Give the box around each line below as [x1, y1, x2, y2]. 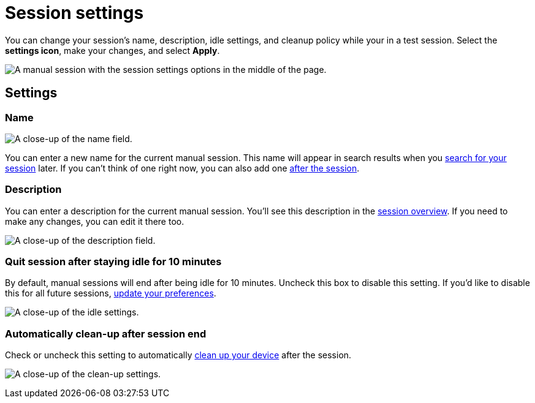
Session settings [5, 2, 144, 23]
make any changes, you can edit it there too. [5, 216, 184, 227]
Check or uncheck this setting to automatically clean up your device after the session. [5, 350, 352, 361]
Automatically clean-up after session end [5, 327, 207, 340]
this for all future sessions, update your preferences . [5, 288, 216, 299]
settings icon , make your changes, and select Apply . [5, 45, 220, 56]
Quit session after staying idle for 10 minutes [5, 255, 222, 268]
